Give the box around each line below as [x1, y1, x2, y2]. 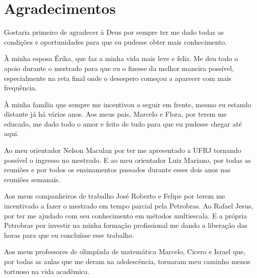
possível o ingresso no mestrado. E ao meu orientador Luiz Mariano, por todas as [4, 154, 251, 165]
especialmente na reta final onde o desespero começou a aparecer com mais [4, 72, 232, 83]
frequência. [4, 82, 37, 93]
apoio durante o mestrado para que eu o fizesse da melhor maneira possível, [4, 63, 234, 73]
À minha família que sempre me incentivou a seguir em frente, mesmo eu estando [4, 99, 252, 109]
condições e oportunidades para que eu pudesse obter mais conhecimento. [4, 36, 227, 47]
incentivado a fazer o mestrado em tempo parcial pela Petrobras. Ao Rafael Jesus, [4, 201, 254, 211]
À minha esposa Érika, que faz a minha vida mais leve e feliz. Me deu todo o [4, 53, 238, 64]
